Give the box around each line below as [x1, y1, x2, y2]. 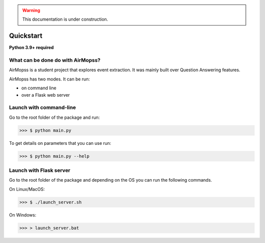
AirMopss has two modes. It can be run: [9, 76, 90, 82]
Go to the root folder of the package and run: [9, 114, 100, 120]
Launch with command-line [9, 104, 76, 111]
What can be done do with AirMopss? [9, 57, 101, 64]
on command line [21, 85, 56, 91]
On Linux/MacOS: [9, 186, 45, 192]
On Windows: [9, 212, 36, 218]
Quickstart [9, 32, 43, 40]
